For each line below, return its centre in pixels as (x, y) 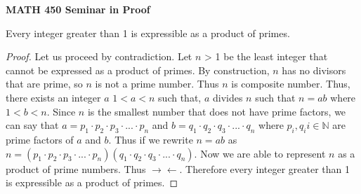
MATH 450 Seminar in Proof (78, 9)
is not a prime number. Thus (157, 84)
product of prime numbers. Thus (76, 168)
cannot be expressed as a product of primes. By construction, (138, 70)
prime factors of (40, 139)
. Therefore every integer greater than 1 (265, 168)
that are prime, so (44, 84)
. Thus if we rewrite (151, 139)
